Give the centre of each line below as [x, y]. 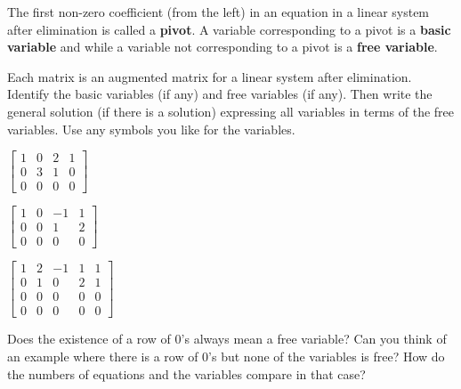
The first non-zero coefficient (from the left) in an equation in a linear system [218, 12]
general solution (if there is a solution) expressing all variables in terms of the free [231, 111]
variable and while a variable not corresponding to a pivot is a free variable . [222, 47]
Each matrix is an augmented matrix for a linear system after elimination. [210, 76]
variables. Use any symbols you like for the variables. [151, 129]
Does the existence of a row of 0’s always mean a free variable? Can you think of [227, 339]
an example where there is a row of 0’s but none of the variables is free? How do [226, 357]
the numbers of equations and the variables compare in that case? [186, 373]
